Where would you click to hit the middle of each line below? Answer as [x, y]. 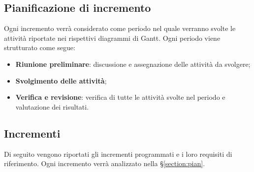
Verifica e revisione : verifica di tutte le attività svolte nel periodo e [120, 97]
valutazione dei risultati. [52, 106]
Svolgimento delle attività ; [61, 80]
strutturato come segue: [40, 47]
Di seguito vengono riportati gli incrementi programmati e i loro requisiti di [118, 154]
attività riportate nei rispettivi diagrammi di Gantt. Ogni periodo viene [112, 38]
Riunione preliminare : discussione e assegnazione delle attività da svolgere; [133, 64]
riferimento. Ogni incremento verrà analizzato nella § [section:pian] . [105, 163]
